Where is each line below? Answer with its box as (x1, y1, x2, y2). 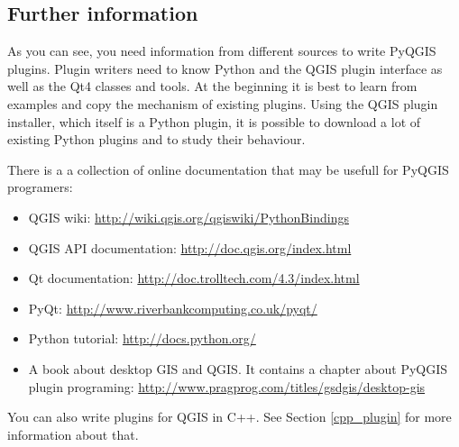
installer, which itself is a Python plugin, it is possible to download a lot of (7, 112, 421, 131)
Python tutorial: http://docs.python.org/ (28, 329, 256, 348)
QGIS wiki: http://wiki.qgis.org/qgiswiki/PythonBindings (28, 207, 349, 226)
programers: (7, 178, 73, 196)
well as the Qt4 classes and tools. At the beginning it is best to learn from (7, 77, 418, 96)
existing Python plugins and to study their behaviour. (7, 130, 306, 149)
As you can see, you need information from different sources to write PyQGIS (7, 41, 436, 60)
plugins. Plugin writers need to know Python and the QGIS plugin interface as (7, 59, 443, 78)
